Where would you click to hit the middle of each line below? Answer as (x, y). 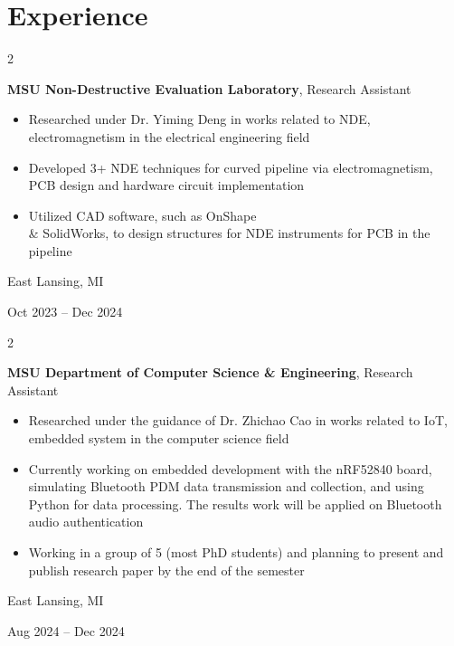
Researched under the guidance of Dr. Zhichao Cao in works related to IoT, (238, 420)
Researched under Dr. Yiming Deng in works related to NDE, (199, 119)
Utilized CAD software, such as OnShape (142, 215)
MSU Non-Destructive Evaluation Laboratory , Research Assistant (209, 88)
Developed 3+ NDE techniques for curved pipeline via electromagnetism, (231, 167)
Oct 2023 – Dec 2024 (65, 312)
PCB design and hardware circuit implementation (166, 185)
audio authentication (86, 522)
